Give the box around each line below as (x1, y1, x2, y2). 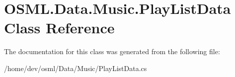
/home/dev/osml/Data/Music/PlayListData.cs (4, 63, 147, 73)
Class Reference (4, 17, 115, 38)
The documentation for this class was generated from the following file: (4, 46, 220, 57)
